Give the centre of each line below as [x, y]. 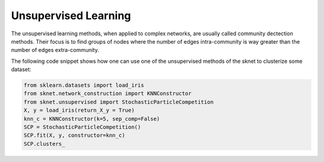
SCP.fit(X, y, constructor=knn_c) [74, 135]
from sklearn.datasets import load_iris [84, 85]
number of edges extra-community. [55, 50]
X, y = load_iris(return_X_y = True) [79, 110]
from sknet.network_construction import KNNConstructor [108, 94]
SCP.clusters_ [44, 144]
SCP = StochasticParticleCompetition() [82, 127]
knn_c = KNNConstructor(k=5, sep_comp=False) [92, 119]
